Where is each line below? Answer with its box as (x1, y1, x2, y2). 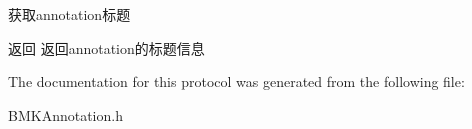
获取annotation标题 (8, 4, 131, 24)
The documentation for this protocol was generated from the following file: (8, 71, 465, 92)
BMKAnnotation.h (8, 104, 123, 125)
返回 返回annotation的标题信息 (8, 37, 205, 58)
